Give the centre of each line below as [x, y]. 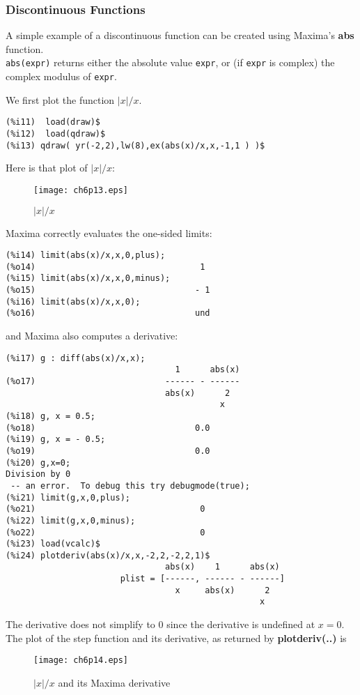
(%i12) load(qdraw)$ [56, 133]
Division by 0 [38, 474]
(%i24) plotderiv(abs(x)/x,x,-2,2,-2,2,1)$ [108, 555]
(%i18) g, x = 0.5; [50, 416]
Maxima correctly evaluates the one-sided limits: [109, 232]
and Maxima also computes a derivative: [92, 336]
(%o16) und [108, 313]
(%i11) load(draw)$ [53, 122]
